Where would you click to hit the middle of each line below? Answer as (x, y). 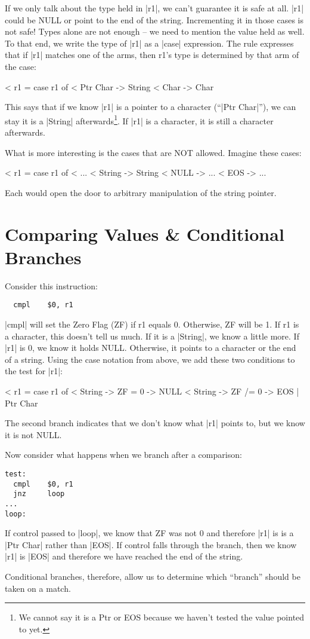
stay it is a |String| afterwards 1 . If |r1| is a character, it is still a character (139, 120)
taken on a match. (38, 588)
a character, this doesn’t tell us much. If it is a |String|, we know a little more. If (152, 336)
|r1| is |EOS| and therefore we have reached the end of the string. (124, 556)
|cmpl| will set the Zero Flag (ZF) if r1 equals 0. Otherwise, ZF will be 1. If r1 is (152, 324)
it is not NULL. (33, 434)
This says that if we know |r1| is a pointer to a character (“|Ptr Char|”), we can (151, 107)
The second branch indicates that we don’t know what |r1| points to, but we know (155, 423)
